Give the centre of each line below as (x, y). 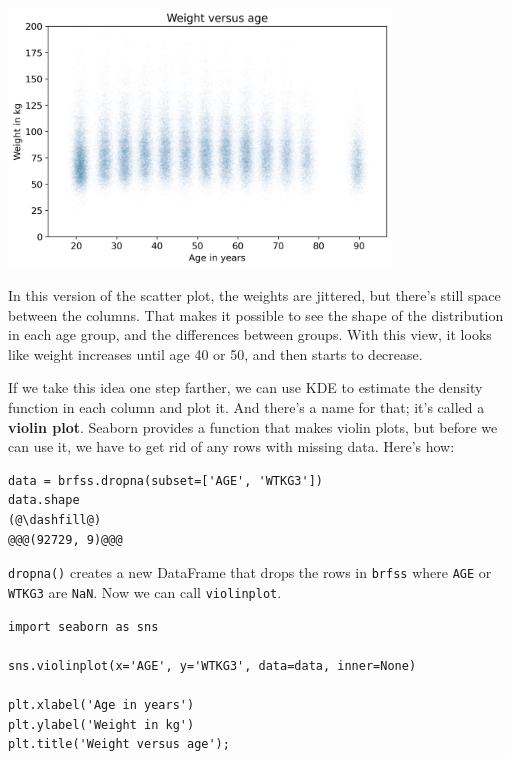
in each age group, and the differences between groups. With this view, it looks (250, 334)
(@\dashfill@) (55, 520)
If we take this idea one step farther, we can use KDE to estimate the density (245, 387)
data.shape (44, 500)
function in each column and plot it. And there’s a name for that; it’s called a (246, 407)
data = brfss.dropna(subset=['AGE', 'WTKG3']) (165, 480)
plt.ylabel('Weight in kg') (101, 724)
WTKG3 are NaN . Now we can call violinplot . (145, 591)
